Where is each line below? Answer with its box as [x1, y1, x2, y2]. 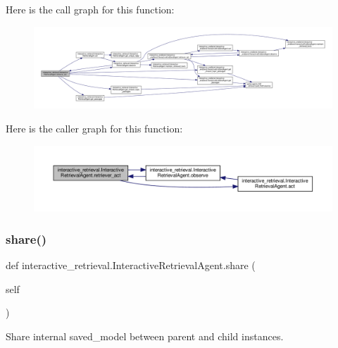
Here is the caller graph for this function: [6, 120, 183, 135]
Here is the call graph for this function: [6, 2, 175, 16]
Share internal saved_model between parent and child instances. [6, 328, 284, 343]
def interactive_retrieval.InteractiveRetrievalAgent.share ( [6, 257, 256, 272]
